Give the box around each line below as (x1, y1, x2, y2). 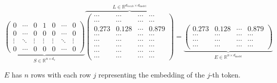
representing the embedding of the (98, 69, 205, 80)
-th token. (210, 69, 240, 80)
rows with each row (31, 69, 91, 80)
